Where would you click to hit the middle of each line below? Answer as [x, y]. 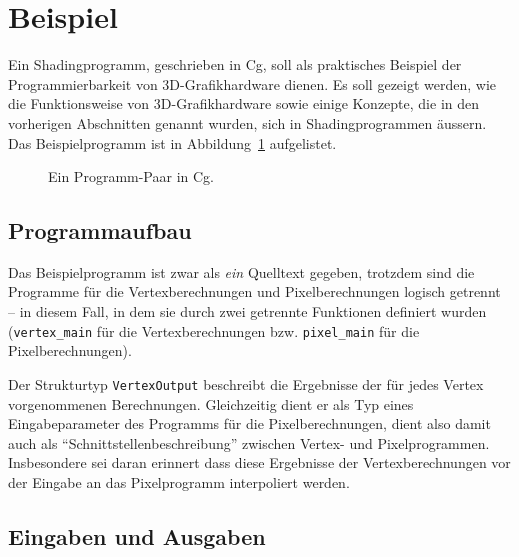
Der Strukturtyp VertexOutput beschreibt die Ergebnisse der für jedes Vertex [246, 383]
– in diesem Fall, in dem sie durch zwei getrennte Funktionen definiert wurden [247, 311]
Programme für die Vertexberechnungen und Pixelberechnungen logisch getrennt [254, 291]
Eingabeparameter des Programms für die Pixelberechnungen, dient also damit [249, 423]
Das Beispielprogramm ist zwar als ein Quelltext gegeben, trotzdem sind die [241, 271]
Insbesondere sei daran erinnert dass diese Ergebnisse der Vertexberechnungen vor [259, 462]
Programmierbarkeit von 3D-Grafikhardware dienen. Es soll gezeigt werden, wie [252, 83]
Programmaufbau [100, 230]
